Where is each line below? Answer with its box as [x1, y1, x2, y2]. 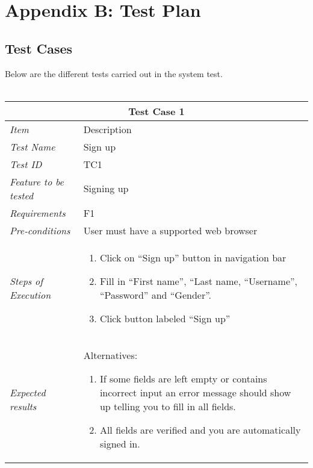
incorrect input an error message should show [99, 385, 291, 399]
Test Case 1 [128, 104, 185, 118]
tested [10, 188, 34, 202]
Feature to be [10, 174, 64, 189]
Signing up [83, 181, 129, 196]
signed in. [99, 436, 140, 451]
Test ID [10, 157, 42, 171]
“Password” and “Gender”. [99, 287, 211, 302]
